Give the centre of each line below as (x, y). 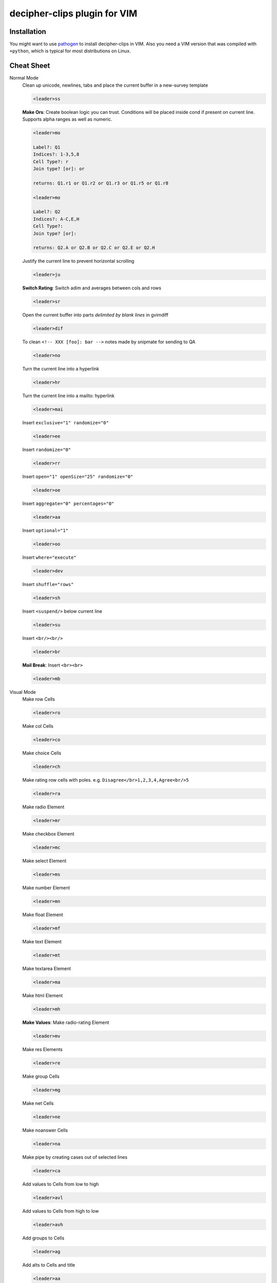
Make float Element (43, 915)
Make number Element (46, 888)
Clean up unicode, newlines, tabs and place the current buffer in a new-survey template (115, 85)
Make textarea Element (47, 968)
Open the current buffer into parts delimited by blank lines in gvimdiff (95, 315)
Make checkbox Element (48, 834)
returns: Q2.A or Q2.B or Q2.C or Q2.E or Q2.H (94, 248)
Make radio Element (43, 807)
